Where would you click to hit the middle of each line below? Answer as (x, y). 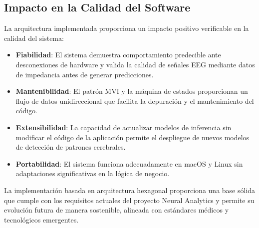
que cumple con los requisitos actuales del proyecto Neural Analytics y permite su (129, 200)
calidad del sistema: (34, 38)
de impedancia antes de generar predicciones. (85, 74)
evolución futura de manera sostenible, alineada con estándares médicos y (117, 210)
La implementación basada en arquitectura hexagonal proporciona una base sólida (130, 190)
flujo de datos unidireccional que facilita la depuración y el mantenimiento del (135, 101)
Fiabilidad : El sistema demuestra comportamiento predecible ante (118, 55)
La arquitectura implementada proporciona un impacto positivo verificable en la (127, 28)
